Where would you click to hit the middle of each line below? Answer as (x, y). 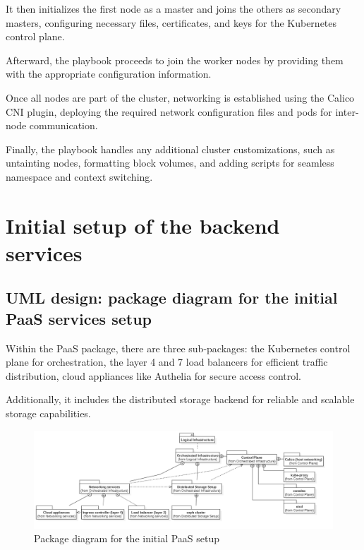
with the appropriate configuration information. (109, 74)
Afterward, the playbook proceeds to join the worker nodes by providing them (175, 60)
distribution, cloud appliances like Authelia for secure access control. (153, 375)
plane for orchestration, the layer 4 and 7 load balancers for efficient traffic (167, 362)
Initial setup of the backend (143, 225)
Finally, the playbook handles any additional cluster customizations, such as (170, 149)
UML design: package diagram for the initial (172, 298)
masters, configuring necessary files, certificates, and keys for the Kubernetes (171, 22)
